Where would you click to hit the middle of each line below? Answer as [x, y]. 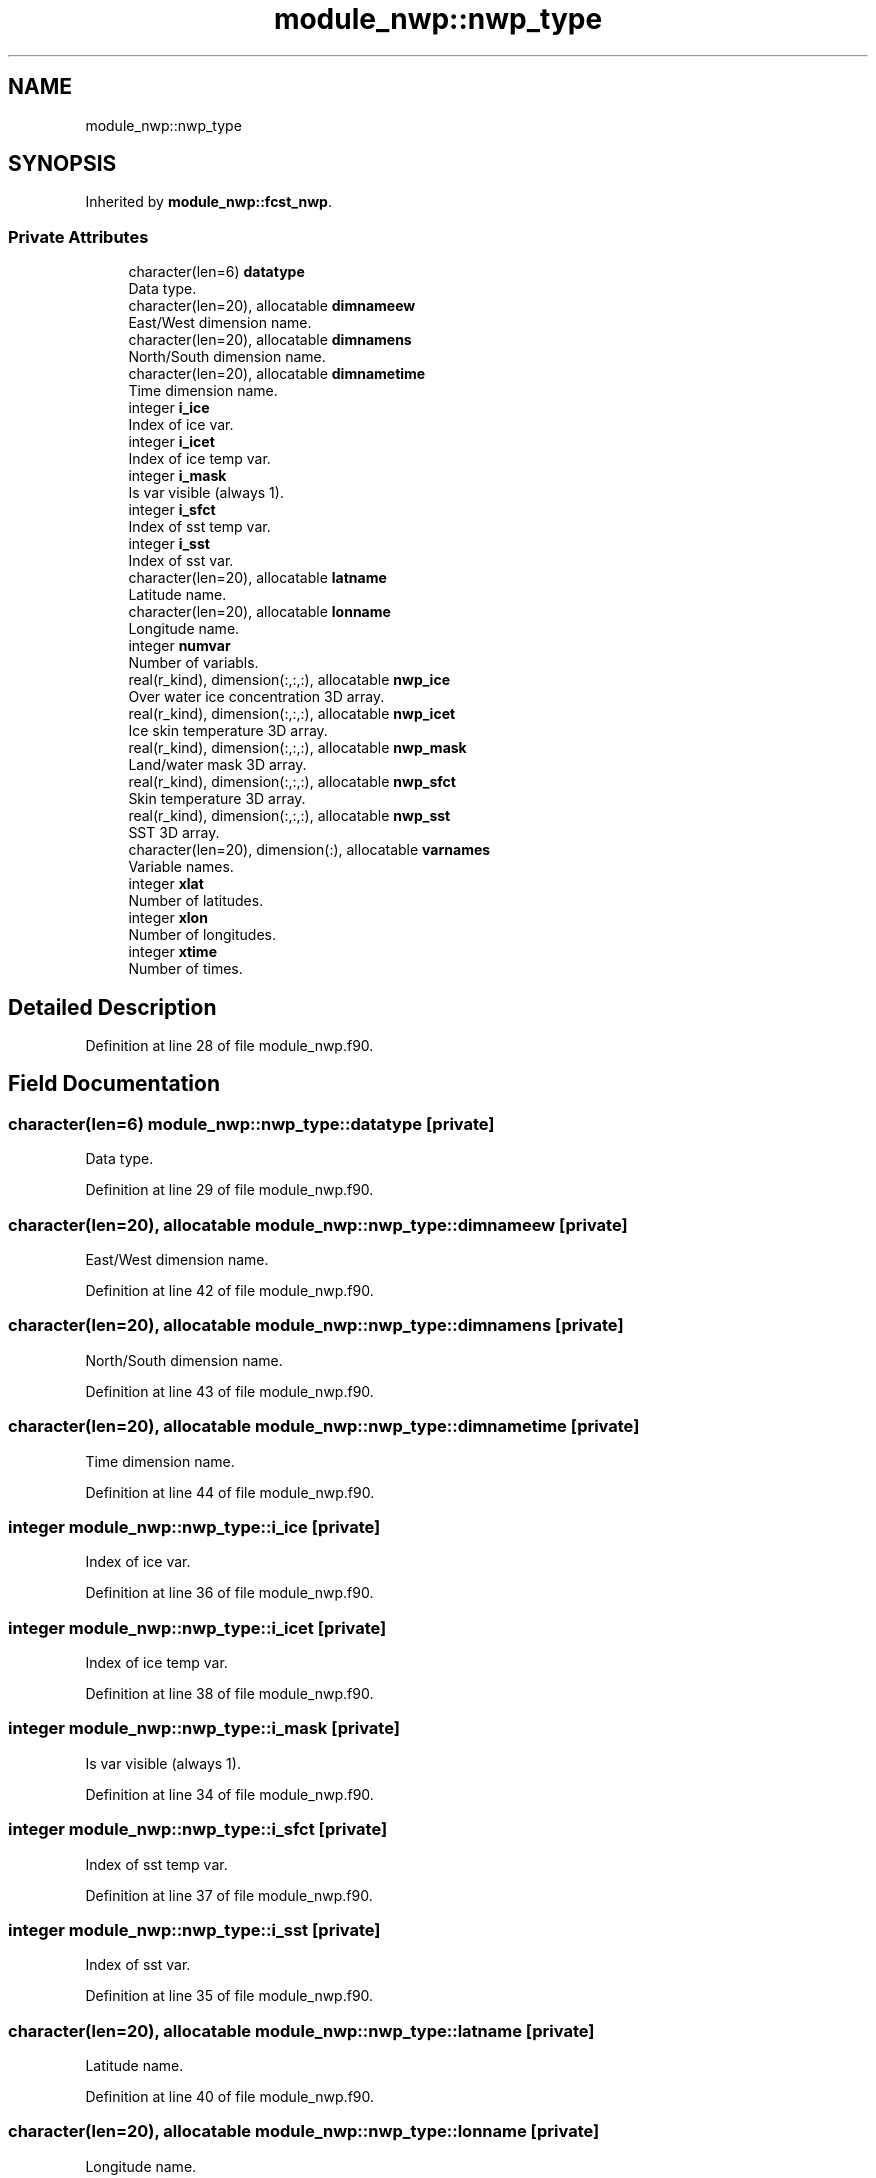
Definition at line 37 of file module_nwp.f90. [229, 1895]
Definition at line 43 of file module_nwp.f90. [229, 1391]
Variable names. [181, 867]
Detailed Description [112, 1007]
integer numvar [179, 646]
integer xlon [168, 918]
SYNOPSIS [62, 164]
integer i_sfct [172, 510]
